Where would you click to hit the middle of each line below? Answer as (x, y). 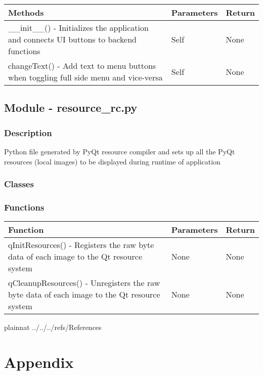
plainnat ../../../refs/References (53, 327)
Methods (26, 12)
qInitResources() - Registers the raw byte (81, 245)
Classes (19, 184)
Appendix (39, 362)
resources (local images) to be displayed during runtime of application (112, 161)
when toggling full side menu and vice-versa (85, 77)
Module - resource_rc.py (71, 108)
